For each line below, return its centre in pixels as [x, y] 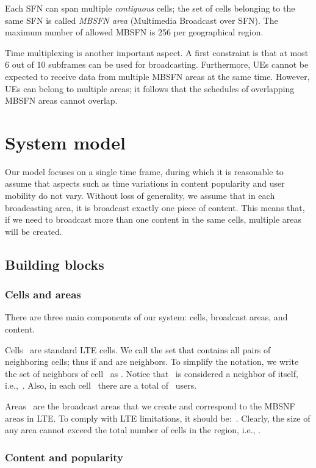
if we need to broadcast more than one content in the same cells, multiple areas [153, 219]
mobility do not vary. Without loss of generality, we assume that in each [140, 196]
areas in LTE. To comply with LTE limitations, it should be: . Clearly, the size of [158, 418]
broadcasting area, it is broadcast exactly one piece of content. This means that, [155, 207]
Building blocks [55, 264]
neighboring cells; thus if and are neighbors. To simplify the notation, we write [152, 362]
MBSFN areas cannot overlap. [61, 100]
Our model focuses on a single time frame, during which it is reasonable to [144, 171]
